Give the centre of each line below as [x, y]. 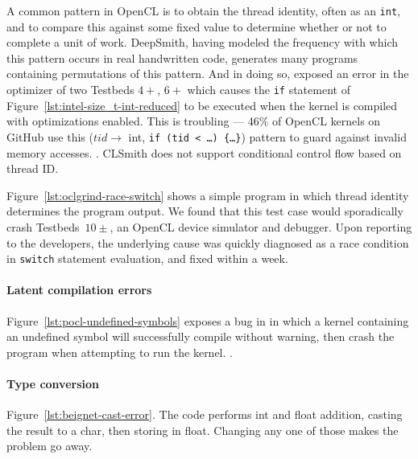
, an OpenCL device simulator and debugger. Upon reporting [261, 226]
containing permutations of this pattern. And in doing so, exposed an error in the [208, 74]
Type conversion [53, 383]
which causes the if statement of [269, 90]
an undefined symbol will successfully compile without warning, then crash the [201, 336]
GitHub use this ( [50, 136]
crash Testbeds [43, 226]
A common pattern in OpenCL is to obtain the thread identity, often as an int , [203, 10]
